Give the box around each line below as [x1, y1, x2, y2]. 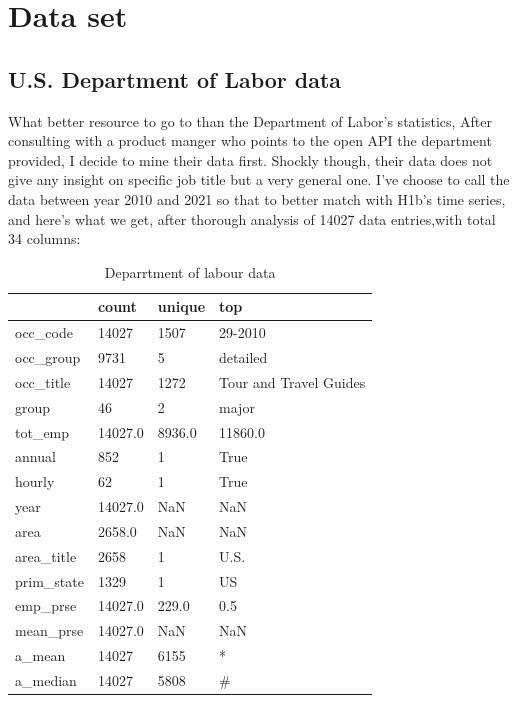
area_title [15, 545, 77, 566]
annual [15, 446, 56, 467]
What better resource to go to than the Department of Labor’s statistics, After [8, 110, 492, 131]
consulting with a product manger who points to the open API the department [8, 130, 492, 151]
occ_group [15, 347, 81, 368]
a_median [15, 669, 77, 690]
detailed [219, 347, 268, 368]
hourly [15, 471, 55, 492]
